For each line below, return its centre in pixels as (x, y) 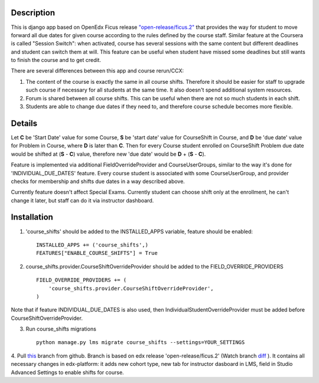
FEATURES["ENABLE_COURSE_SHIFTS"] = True (97, 253)
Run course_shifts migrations (61, 329)
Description (33, 13)
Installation (32, 217)
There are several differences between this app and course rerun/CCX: (97, 71)
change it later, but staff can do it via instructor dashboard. (82, 200)
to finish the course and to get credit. (56, 60)
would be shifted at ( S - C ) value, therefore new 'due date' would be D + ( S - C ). (108, 154)
